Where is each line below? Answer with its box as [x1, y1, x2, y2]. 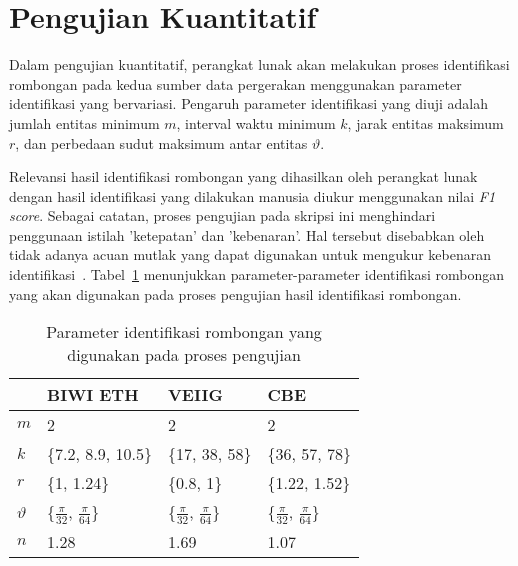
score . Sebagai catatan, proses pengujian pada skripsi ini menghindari [9, 205, 436, 226]
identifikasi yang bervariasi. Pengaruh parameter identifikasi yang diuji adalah [9, 93, 489, 114]
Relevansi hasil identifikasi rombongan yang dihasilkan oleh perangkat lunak [9, 166, 478, 187]
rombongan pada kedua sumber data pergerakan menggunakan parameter [9, 73, 462, 94]
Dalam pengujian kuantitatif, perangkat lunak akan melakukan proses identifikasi [9, 54, 510, 75]
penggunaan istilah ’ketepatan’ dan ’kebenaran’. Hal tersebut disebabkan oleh [9, 224, 485, 245]
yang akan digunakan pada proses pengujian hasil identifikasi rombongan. [9, 283, 462, 304]
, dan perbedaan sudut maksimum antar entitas [15, 132, 308, 153]
